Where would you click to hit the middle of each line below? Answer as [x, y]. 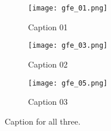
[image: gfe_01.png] [68, 8]
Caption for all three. [43, 121]
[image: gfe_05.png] [68, 83]
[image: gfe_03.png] [68, 46]
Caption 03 [48, 102]
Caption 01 [48, 26]
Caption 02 [48, 64]
